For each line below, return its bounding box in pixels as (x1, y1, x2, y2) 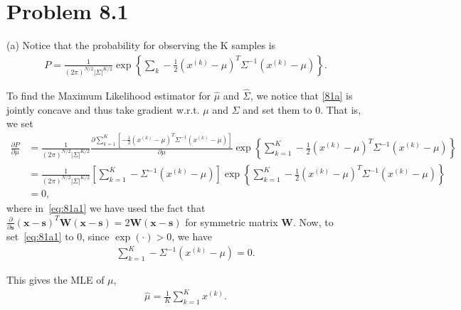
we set (6, 116, 33, 131)
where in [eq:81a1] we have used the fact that (6, 201, 206, 215)
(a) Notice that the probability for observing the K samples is (6, 38, 276, 53)
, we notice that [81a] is (250, 87, 353, 102)
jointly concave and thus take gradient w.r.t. (6, 102, 200, 117)
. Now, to (292, 214, 334, 229)
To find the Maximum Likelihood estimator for (6, 87, 211, 102)
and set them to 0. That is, (243, 102, 361, 117)
